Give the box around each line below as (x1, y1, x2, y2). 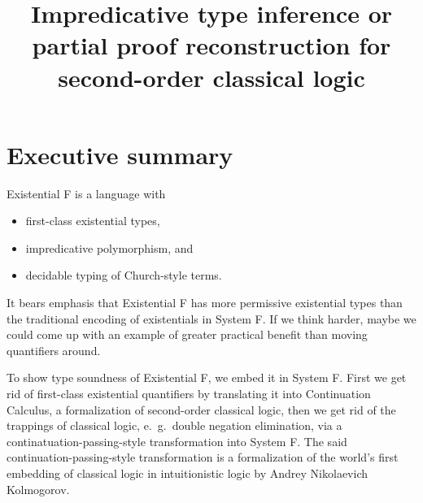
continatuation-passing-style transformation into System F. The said (7, 432, 347, 449)
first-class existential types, (25, 212, 160, 229)
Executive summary (7, 137, 233, 171)
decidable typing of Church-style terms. (25, 267, 222, 284)
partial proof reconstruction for (32, 28, 391, 62)
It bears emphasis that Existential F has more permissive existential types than (7, 294, 403, 311)
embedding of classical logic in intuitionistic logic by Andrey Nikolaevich (7, 465, 368, 481)
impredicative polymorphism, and (25, 239, 194, 256)
